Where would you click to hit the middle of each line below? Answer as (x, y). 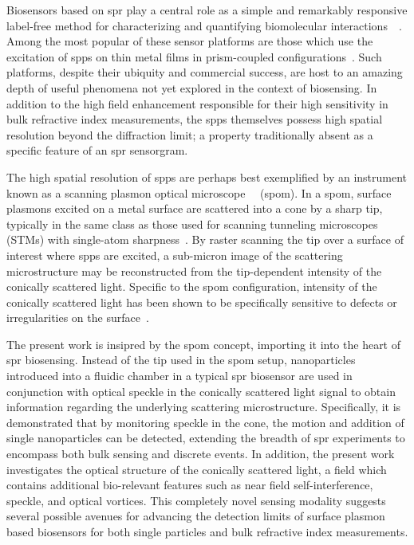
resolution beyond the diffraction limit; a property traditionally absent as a (190, 134)
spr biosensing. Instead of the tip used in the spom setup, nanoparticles (181, 360)
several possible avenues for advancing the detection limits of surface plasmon (196, 516)
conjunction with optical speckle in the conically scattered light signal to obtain (201, 391)
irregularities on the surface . (78, 318)
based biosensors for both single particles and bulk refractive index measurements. (207, 531)
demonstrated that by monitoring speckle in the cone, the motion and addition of (205, 422)
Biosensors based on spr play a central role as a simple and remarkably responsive (207, 10)
